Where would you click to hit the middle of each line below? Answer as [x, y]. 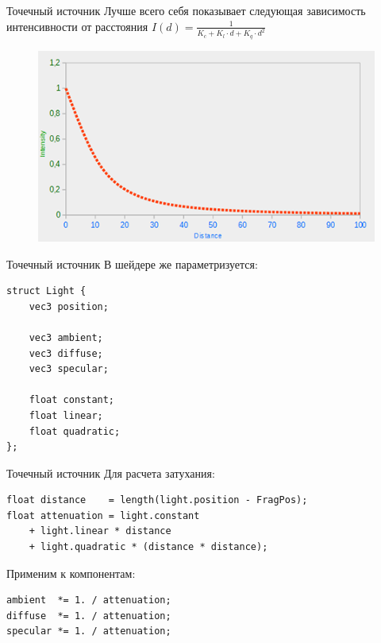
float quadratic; [75, 431]
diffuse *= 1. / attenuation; [89, 616]
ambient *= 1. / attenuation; [89, 600]
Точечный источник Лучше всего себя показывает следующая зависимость [186, 10]
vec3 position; [69, 306]
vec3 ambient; [66, 337]
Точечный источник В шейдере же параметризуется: [132, 263]
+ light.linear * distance [100, 531]
